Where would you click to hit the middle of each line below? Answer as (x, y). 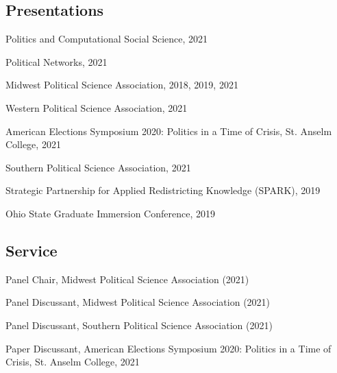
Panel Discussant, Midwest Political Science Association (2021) (138, 302)
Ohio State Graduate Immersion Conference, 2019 (110, 213)
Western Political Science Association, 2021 (97, 107)
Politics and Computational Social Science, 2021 (107, 39)
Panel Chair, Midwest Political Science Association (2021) (127, 279)
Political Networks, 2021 (57, 61)
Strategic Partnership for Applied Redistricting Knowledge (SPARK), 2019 (163, 190)
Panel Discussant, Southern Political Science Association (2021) (139, 325)
